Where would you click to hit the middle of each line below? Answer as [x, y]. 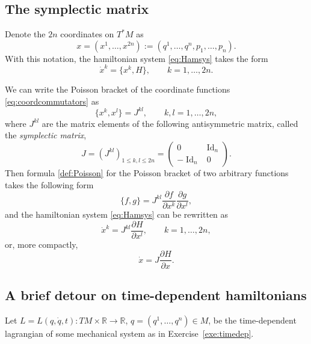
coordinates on [87, 34]
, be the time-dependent [252, 320]
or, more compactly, [42, 244]
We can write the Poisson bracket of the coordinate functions [118, 89]
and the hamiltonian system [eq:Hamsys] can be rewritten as [117, 214]
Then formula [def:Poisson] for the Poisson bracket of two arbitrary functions [147, 172]
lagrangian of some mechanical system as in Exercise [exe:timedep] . [129, 333]
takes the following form [49, 184]
